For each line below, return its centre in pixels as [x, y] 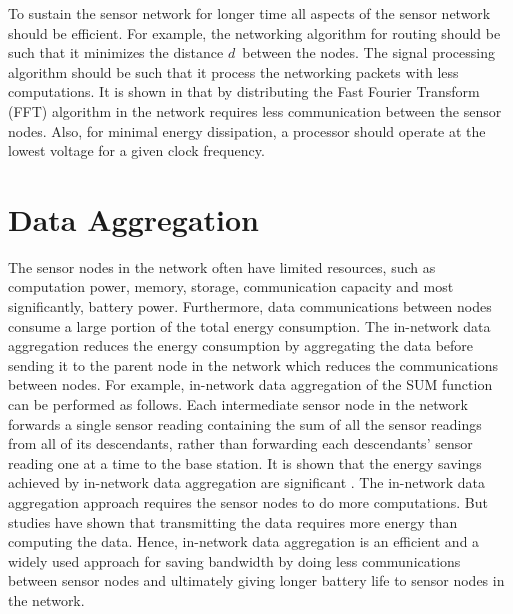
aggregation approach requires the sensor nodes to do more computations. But [248, 502]
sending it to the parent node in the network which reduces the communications [253, 364]
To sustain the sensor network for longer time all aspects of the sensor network [249, 13]
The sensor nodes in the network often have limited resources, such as [222, 266]
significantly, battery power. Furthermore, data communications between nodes [250, 306]
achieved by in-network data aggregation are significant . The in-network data [247, 482]
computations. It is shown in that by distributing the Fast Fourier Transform [244, 91]
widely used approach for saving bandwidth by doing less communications [234, 560]
